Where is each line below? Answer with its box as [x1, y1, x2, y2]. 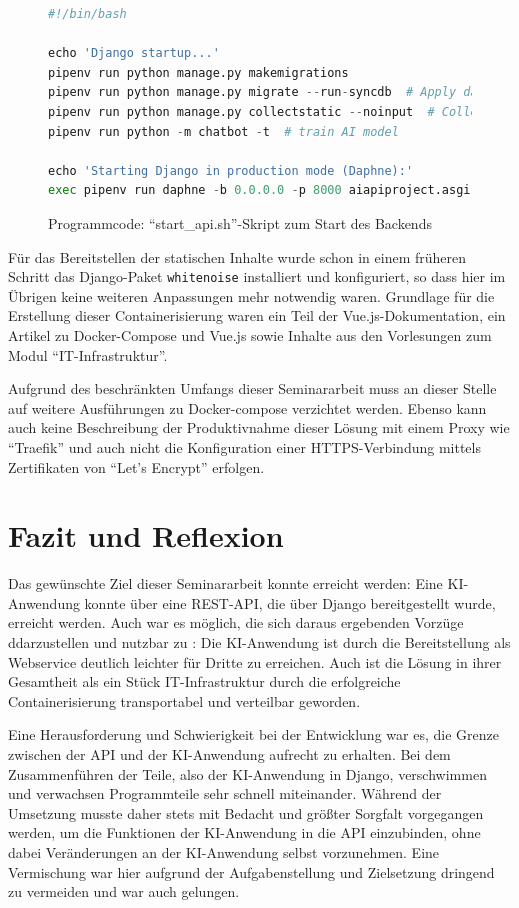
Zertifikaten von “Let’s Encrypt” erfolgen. [8, 456, 265, 477]
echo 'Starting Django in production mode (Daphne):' [48, 163, 414, 178]
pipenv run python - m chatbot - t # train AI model [48, 124, 399, 139]
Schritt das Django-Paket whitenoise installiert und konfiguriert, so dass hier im [8, 266, 506, 287]
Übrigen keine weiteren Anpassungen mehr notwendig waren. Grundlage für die [8, 285, 495, 306]
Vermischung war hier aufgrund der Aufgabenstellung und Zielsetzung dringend [8, 861, 495, 882]
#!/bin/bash [48, 7, 127, 21]
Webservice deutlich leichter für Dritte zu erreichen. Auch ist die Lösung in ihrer [8, 651, 502, 672]
